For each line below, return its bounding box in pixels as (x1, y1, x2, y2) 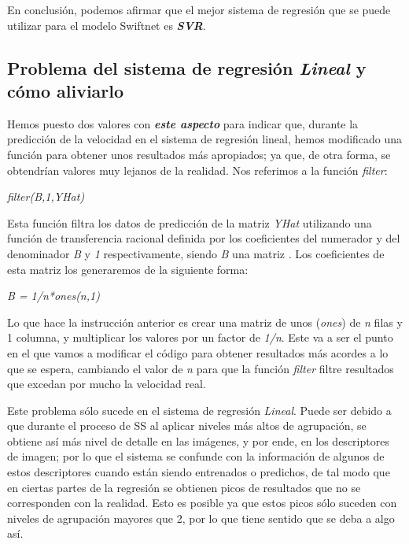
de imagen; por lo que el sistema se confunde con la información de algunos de (7, 448, 385, 464)
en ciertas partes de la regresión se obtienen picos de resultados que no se (7, 479, 361, 495)
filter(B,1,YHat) (7, 188, 85, 205)
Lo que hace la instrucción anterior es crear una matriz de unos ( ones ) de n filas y (7, 313, 403, 330)
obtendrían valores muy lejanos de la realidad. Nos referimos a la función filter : (7, 161, 388, 178)
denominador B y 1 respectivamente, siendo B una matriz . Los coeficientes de (7, 245, 385, 261)
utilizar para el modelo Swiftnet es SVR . (7, 17, 206, 33)
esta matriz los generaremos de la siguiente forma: (7, 261, 249, 277)
